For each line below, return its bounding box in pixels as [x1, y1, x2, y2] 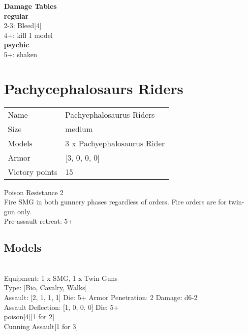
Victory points [8, 166, 58, 177]
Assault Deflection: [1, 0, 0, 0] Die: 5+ [4, 301, 119, 312]
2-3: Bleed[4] [4, 20, 42, 31]
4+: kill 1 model [4, 30, 53, 40]
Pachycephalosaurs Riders [4, 78, 184, 98]
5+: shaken [4, 49, 37, 59]
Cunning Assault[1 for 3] [4, 321, 78, 331]
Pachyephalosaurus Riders [65, 108, 155, 120]
